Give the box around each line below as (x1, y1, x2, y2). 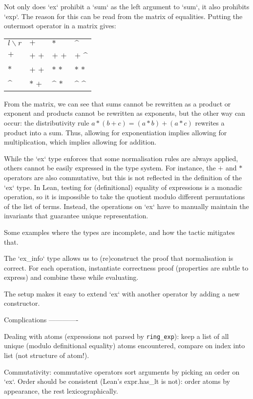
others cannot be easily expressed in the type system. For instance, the (4, 163, 216, 173)
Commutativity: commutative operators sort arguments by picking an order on (4, 366, 240, 377)
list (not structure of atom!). (4, 350, 89, 360)
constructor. (4, 298, 40, 308)
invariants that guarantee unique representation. (4, 210, 148, 221)
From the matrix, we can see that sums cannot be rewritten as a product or (4, 98, 231, 108)
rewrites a (195, 117, 225, 127)
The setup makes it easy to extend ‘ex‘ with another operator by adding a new (4, 288, 240, 298)
